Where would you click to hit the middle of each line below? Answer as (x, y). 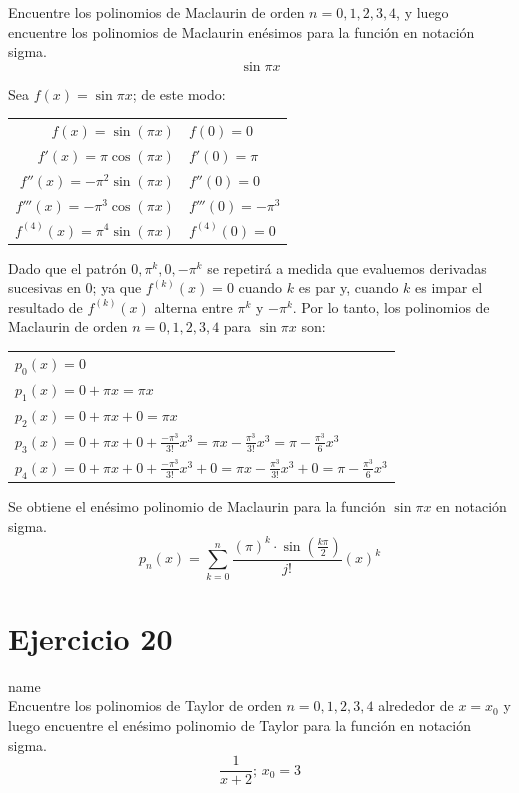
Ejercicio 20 (90, 637)
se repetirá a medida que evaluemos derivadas (347, 267)
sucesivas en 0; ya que (75, 287)
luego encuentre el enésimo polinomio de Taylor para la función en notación (239, 724)
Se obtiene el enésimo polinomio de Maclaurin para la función (197, 506)
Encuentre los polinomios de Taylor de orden (145, 705)
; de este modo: (179, 93)
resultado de (45, 306)
